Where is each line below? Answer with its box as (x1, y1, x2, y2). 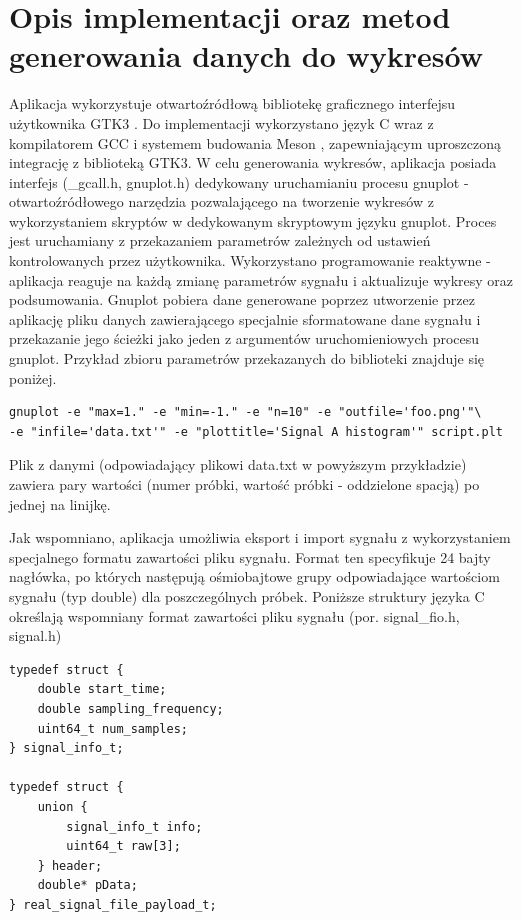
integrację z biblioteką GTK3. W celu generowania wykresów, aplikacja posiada (9, 152, 497, 173)
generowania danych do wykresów (9, 35, 483, 76)
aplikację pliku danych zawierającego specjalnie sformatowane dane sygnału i (9, 308, 481, 329)
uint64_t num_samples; (37, 721, 188, 736)
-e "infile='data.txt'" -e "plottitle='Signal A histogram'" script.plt (9, 424, 503, 439)
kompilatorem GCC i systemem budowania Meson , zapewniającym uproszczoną (9, 132, 502, 153)
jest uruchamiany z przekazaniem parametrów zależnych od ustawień (9, 230, 431, 251)
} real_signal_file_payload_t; (9, 897, 217, 912)
